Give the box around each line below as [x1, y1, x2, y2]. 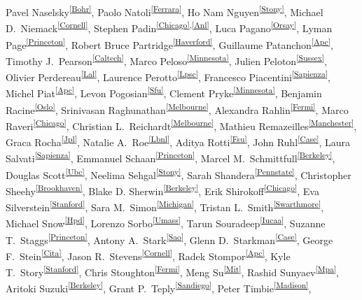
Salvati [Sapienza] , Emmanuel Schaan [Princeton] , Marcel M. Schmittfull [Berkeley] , [6, 149, 335, 165]
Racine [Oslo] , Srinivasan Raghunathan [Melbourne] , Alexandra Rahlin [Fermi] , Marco [6, 100, 349, 117]
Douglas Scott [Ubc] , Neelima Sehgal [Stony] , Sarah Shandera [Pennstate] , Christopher [6, 165, 351, 182]
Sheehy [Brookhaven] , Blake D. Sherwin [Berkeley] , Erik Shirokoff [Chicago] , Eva [6, 181, 319, 198]
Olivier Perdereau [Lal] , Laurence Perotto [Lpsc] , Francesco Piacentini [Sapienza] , [6, 68, 330, 84]
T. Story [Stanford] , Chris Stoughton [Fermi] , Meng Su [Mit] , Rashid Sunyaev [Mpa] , [6, 263, 339, 279]
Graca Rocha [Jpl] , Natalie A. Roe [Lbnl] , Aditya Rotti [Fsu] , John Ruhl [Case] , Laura [6, 133, 351, 149]
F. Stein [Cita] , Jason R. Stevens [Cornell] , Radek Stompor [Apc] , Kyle [6, 246, 291, 263]
